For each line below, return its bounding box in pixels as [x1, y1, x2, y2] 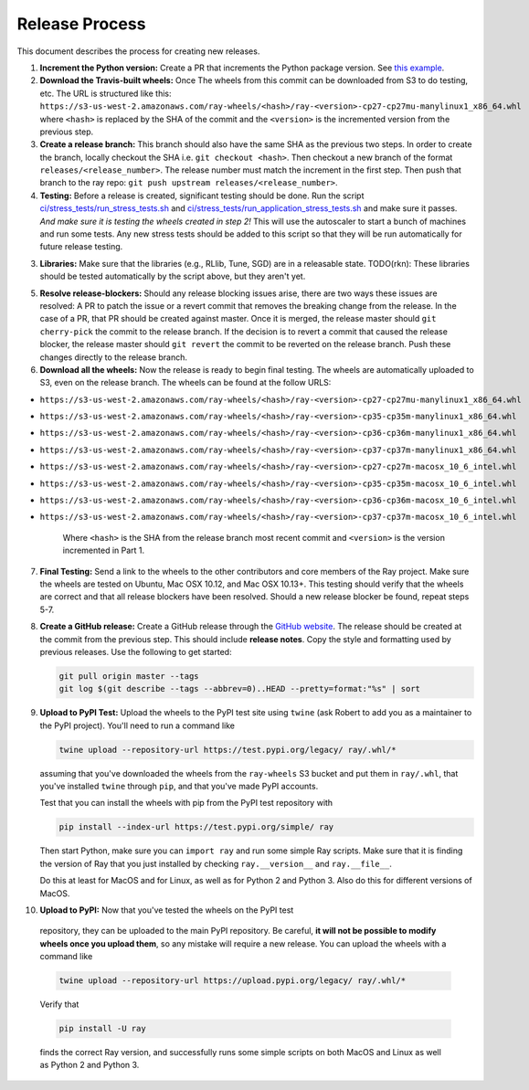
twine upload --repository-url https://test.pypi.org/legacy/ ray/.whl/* [58, 745, 397, 755]
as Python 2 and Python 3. [39, 1060, 140, 1071]
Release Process [16, 14, 146, 34]
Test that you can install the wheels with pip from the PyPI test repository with [39, 798, 333, 809]
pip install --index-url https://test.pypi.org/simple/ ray [58, 822, 334, 832]
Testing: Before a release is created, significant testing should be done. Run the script [39, 190, 365, 201]
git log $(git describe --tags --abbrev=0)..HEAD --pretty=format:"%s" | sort [58, 683, 420, 694]
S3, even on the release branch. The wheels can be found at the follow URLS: [39, 377, 332, 388]
